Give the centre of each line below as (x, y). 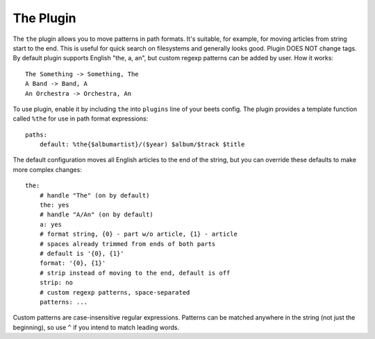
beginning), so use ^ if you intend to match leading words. (96, 327)
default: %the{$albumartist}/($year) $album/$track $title (142, 145)
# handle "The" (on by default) (94, 195)
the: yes (54, 205)
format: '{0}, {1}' (73, 263)
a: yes (51, 224)
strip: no (56, 283)
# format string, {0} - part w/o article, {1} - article (138, 234)
